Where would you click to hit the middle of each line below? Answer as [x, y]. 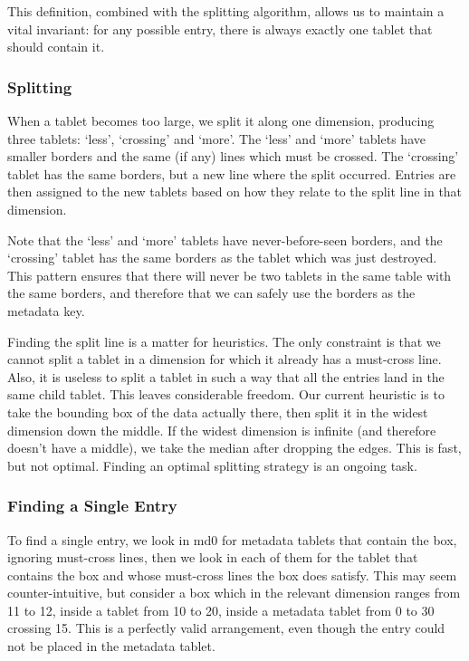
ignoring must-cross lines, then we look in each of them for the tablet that [213, 557]
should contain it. [56, 47]
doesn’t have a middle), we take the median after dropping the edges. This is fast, [234, 448]
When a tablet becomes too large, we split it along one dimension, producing [221, 120]
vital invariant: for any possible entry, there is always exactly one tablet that [220, 29]
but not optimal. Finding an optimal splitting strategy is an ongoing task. [212, 465]
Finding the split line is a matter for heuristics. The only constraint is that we [224, 341]
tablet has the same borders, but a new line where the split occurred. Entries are [232, 173]
